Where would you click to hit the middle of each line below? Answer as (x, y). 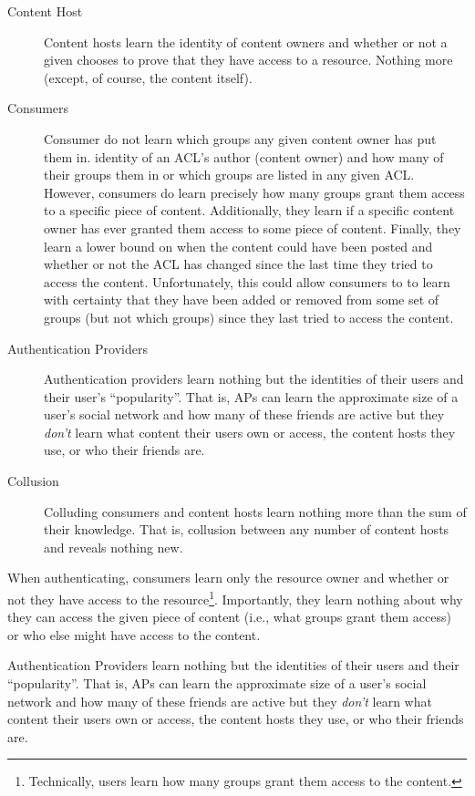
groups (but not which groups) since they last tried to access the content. (249, 317)
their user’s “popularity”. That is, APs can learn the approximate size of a (251, 396)
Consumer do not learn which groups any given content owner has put (240, 138)
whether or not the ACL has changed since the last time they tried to (238, 264)
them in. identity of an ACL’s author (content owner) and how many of (244, 156)
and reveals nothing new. (114, 547)
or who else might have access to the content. (134, 634)
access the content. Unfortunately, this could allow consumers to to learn (247, 281)
